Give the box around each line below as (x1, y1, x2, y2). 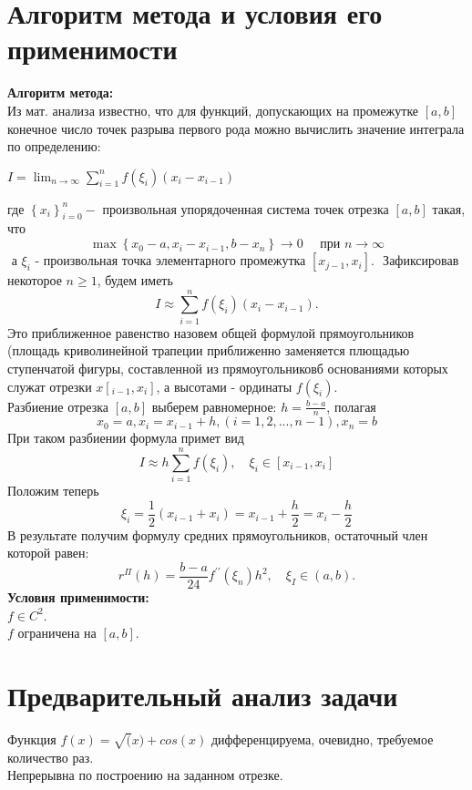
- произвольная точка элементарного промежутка (35, 255, 306, 269)
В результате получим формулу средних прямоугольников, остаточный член (7, 525, 428, 544)
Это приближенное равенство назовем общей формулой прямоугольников (7, 323, 415, 342)
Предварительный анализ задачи (7, 677, 398, 713)
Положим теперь (7, 481, 99, 500)
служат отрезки (7, 376, 92, 395)
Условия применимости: (7, 588, 149, 607)
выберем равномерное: (151, 396, 277, 416)
